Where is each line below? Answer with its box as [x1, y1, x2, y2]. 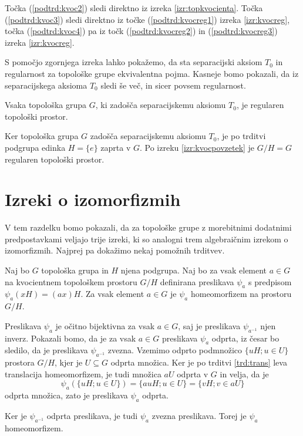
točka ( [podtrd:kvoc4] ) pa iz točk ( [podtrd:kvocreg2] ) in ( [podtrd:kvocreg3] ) [5, 25, 278, 37]
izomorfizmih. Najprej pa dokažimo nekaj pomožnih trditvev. [5, 244, 225, 256]
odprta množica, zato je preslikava [5, 389, 128, 401]
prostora [5, 356, 35, 369]
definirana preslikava [160, 275, 234, 288]
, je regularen [236, 99, 284, 111]
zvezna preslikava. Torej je [151, 409, 247, 421]
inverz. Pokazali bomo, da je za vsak [5, 332, 136, 344]
